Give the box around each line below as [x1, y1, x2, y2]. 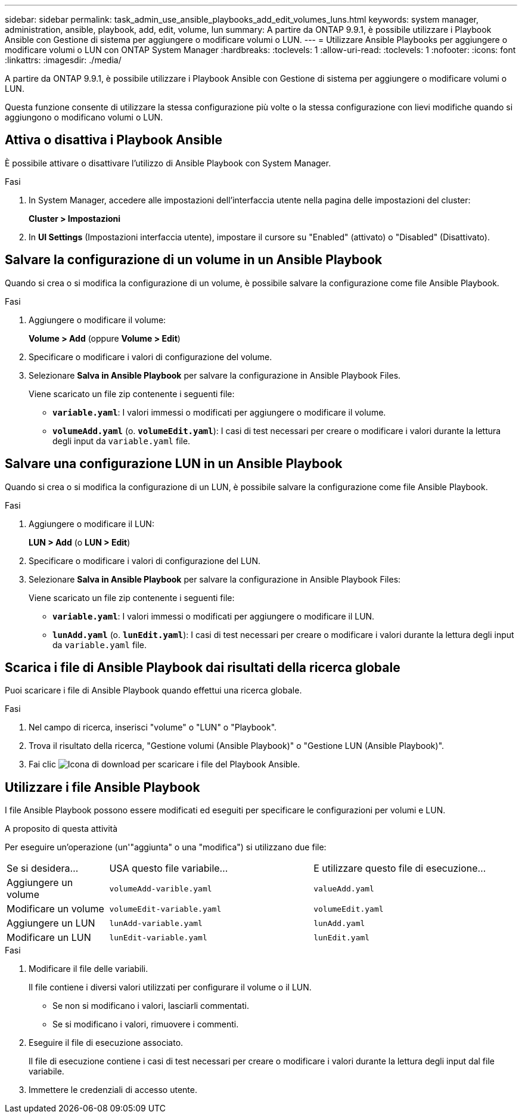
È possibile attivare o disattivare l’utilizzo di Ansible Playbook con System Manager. [5, 157, 331, 168]
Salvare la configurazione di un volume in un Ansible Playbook [5, 252, 383, 268]
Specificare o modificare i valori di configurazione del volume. [29, 351, 272, 362]
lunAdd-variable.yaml [109, 918, 203, 928]
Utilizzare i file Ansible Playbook [5, 779, 200, 795]
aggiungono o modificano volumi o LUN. [5, 112, 163, 122]
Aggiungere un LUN [7, 917, 95, 930]
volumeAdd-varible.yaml [109, 884, 212, 893]
